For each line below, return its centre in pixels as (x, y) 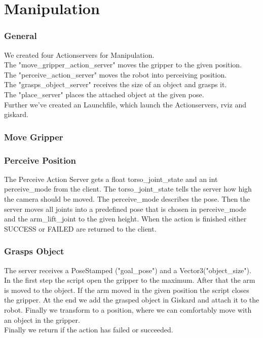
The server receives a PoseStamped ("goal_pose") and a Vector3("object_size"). (128, 270)
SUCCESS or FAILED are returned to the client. (80, 228)
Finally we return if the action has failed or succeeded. (89, 330)
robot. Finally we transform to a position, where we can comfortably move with (128, 309)
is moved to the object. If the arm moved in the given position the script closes (127, 290)
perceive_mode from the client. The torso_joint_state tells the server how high (128, 189)
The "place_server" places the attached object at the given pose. (104, 94)
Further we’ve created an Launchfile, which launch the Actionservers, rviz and (125, 104)
